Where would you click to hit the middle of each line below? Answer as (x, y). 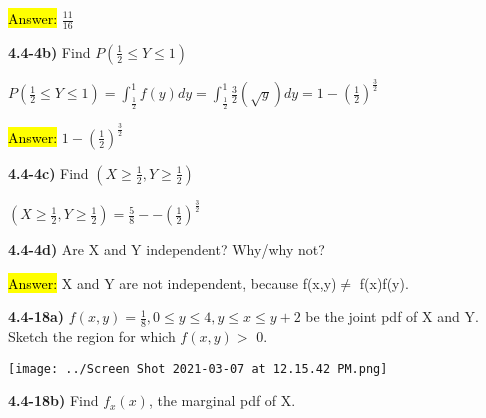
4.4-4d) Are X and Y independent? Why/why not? (166, 249)
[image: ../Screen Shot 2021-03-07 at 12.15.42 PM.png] (198, 368)
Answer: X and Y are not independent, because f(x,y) (172, 282)
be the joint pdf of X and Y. (392, 316)
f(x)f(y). (384, 282)
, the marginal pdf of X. (222, 400)
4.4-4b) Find (49, 51)
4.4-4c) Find (48, 172)
